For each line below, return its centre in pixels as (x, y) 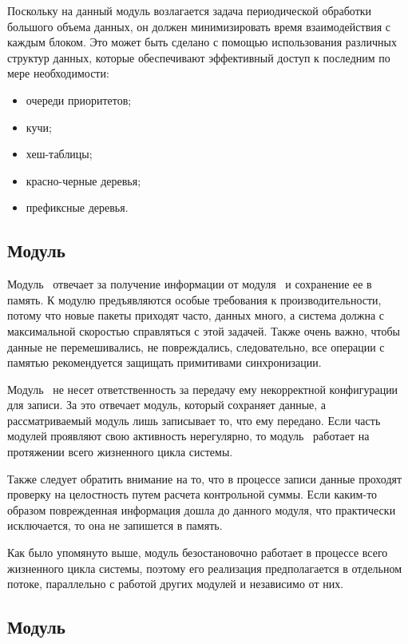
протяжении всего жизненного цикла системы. (120, 452)
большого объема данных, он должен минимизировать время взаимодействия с (199, 26)
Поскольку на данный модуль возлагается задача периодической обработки (190, 10)
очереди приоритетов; (79, 99)
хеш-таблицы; (59, 154)
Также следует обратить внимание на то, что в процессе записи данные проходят (205, 478)
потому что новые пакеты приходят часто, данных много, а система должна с (196, 315)
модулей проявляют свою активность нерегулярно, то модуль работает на (188, 436)
